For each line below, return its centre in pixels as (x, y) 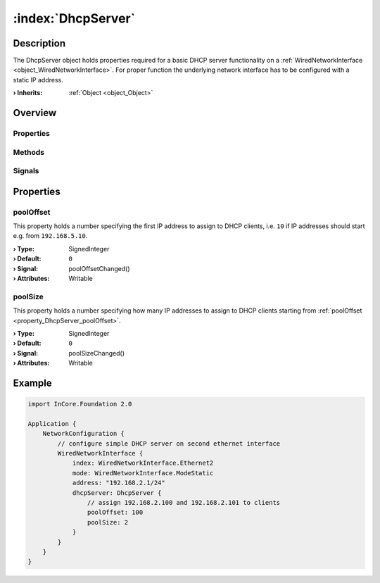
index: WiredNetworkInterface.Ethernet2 (143, 463)
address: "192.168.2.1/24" (119, 483)
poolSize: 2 (108, 522)
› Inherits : (28, 93)
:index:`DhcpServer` (74, 18)
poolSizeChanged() (96, 353)
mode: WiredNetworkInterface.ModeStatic (143, 473)
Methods (29, 152)
